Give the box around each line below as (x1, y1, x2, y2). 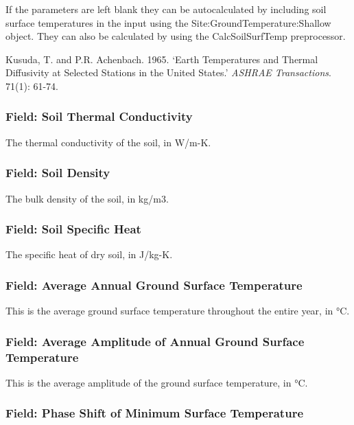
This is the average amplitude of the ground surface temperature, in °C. (5, 375, 308, 389)
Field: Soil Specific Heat (5, 220, 141, 238)
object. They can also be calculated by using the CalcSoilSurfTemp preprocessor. (5, 29, 346, 43)
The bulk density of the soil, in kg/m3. (5, 191, 169, 205)
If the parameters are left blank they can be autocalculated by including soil (5, 2, 327, 16)
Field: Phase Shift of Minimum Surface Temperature (5, 404, 304, 422)
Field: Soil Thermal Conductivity (5, 108, 193, 125)
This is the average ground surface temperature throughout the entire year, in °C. (5, 303, 350, 318)
